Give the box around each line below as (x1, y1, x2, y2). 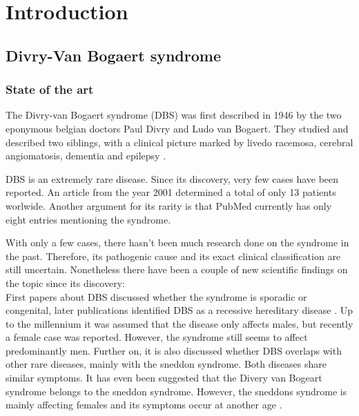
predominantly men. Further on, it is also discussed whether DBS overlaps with (6, 343, 342, 357)
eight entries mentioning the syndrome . (6, 212, 171, 226)
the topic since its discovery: (6, 275, 125, 290)
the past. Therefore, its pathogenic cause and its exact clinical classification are (6, 248, 341, 263)
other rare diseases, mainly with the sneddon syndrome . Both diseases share (6, 357, 327, 371)
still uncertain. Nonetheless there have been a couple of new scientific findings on (6, 262, 348, 277)
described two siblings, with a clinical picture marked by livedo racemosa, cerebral (6, 135, 353, 149)
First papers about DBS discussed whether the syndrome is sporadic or (6, 289, 307, 304)
